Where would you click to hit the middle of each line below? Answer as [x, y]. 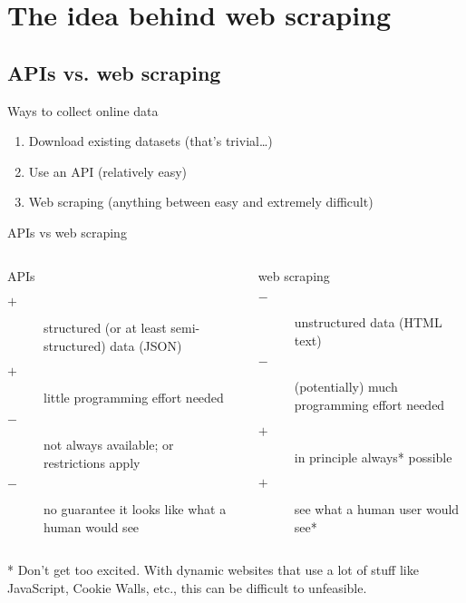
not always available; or [109, 444]
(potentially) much [346, 387]
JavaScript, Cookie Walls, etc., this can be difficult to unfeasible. [187, 587]
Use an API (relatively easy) [107, 171]
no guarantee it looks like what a [135, 509]
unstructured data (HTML [368, 322]
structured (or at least [105, 328]
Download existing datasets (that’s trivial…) [150, 141]
